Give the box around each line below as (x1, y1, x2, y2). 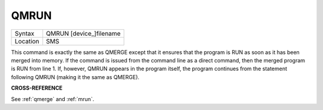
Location (14, 37, 39, 45)
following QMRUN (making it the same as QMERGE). (11, 73, 140, 80)
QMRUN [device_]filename (45, 29, 121, 37)
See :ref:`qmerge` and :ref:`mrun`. (11, 95, 95, 102)
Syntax (14, 29, 35, 37)
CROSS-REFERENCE (11, 84, 63, 92)
